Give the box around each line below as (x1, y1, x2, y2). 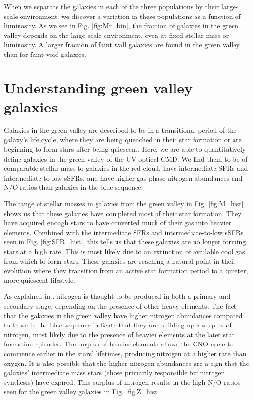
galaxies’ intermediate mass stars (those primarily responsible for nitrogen (4, 367, 225, 378)
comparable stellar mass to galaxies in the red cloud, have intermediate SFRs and (4, 163, 248, 173)
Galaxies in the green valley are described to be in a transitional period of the (4, 125, 237, 135)
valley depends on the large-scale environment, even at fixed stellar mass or (4, 30, 229, 40)
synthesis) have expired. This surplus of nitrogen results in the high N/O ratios (4, 377, 241, 387)
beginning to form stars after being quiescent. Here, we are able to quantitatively (4, 144, 246, 154)
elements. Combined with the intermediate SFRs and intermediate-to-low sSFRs (4, 227, 244, 237)
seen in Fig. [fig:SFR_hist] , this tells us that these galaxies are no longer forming (4, 236, 246, 247)
